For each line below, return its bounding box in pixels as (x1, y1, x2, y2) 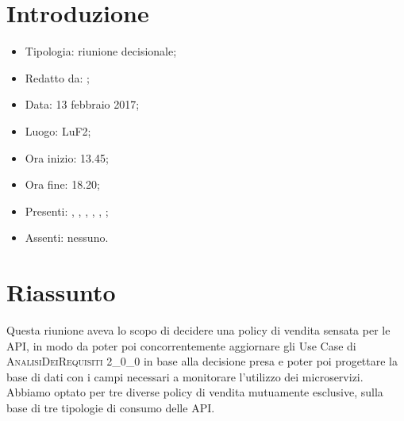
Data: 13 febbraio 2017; (25, 96, 140, 113)
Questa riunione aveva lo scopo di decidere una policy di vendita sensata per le (6, 322, 391, 338)
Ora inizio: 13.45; (25, 149, 109, 166)
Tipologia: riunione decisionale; (25, 43, 177, 59)
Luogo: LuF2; (25, 122, 91, 139)
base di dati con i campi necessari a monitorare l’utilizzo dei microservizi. (6, 368, 364, 385)
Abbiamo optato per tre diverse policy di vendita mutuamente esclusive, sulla (6, 384, 383, 400)
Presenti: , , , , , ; (25, 202, 109, 219)
